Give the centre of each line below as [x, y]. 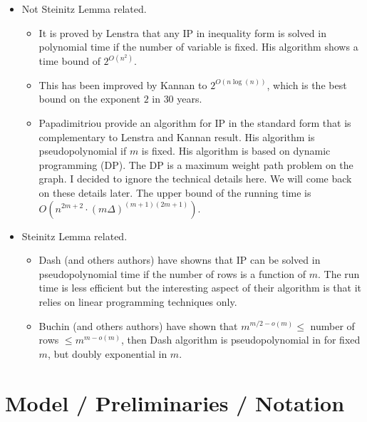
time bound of [69, 61]
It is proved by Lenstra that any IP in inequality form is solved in [182, 32]
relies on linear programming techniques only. [138, 301]
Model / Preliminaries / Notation [175, 402]
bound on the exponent [89, 99]
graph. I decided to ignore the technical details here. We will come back [195, 179]
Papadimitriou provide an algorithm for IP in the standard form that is [195, 123]
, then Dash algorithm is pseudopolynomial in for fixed [241, 340]
